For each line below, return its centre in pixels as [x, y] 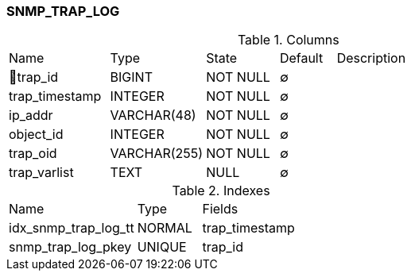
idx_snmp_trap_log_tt [72, 228]
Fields [220, 209]
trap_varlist [41, 173]
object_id [36, 135]
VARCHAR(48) [153, 115]
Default [301, 58]
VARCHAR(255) [157, 154]
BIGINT [131, 77]
